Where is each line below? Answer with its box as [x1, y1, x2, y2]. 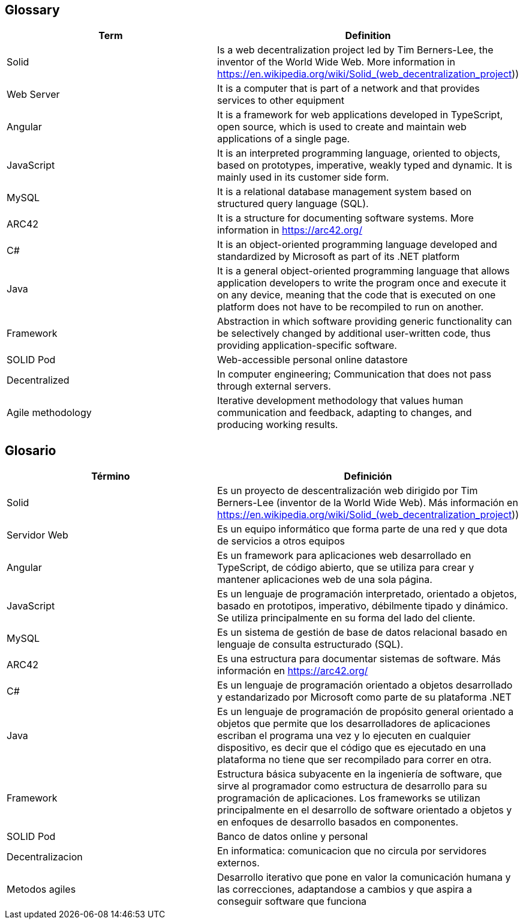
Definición [344, 470, 392, 483]
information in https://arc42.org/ [217, 224, 362, 237]
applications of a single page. [217, 133, 350, 145]
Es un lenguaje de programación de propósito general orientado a [217, 705, 514, 718]
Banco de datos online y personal [217, 830, 368, 843]
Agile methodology [7, 406, 92, 419]
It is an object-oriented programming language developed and [217, 238, 497, 251]
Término [91, 470, 130, 483]
